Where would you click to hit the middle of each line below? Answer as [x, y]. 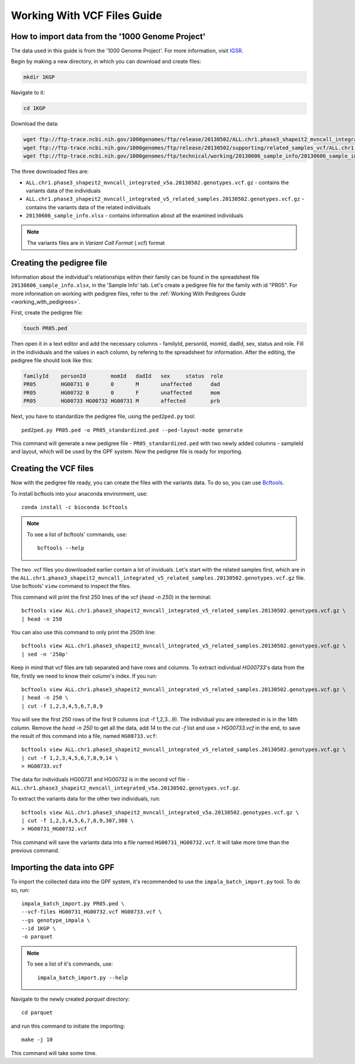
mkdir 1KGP [39, 77]
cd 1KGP [34, 108]
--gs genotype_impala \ [56, 920]
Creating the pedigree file [59, 263]
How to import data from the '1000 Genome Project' [108, 36]
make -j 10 [37, 1040]
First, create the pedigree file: [47, 313]
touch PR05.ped [45, 328]
